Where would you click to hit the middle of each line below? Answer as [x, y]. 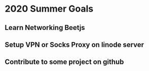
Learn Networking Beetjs [45, 28]
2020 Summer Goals [49, 9]
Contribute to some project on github [64, 62]
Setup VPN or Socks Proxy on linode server [74, 44]
